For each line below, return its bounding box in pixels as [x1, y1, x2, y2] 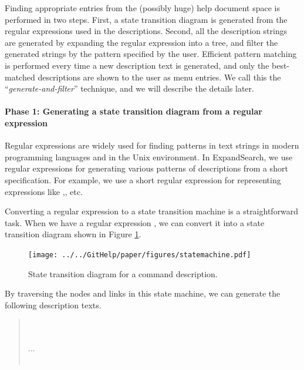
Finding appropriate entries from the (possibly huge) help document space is [5, 2, 280, 14]
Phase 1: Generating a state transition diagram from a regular [5, 105, 262, 117]
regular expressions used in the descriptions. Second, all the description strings [5, 25, 288, 37]
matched [5, 70, 35, 83]
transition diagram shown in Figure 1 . [5, 228, 141, 240]
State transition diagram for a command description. [28, 267, 218, 280]
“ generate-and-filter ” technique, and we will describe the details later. [5, 82, 254, 95]
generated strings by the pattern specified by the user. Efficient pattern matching [5, 48, 297, 60]
